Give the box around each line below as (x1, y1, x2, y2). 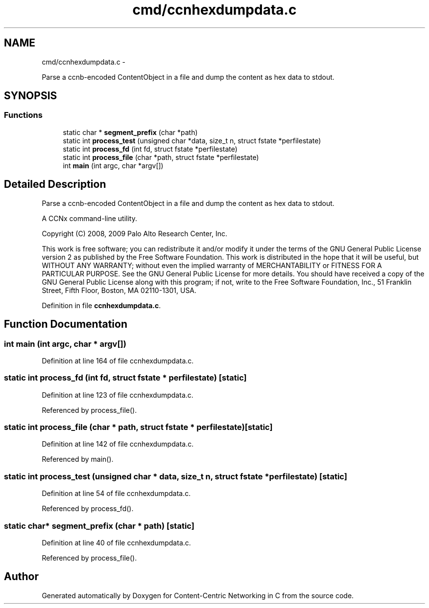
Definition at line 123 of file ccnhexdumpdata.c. (42, 390, 193, 399)
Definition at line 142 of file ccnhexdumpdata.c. (42, 440, 194, 449)
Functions (4, 110, 43, 120)
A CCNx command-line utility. (42, 214, 137, 223)
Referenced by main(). (42, 455, 114, 464)
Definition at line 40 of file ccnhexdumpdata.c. (42, 538, 191, 547)
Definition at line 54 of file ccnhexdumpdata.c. (42, 489, 191, 498)
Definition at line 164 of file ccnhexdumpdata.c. (42, 356, 194, 365)
